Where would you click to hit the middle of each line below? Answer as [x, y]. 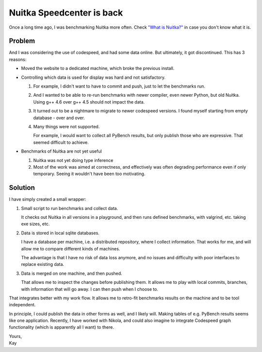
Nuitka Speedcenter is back [66, 13]
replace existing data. [43, 264]
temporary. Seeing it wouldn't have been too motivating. [89, 174]
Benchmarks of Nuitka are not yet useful [61, 151]
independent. [22, 305]
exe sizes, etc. [35, 224]
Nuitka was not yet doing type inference [73, 160]
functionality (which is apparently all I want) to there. [61, 327]
